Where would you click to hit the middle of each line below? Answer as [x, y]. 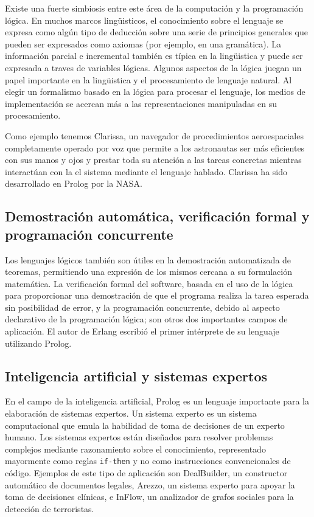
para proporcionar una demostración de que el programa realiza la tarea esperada [157, 295]
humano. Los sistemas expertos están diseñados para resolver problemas [139, 437]
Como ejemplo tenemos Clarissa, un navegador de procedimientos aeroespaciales [154, 135]
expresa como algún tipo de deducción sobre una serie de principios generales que [156, 32]
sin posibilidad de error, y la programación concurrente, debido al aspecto [142, 307]
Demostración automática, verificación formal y [157, 216]
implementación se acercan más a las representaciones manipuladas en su [141, 103]
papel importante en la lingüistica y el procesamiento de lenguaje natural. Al [148, 79]
